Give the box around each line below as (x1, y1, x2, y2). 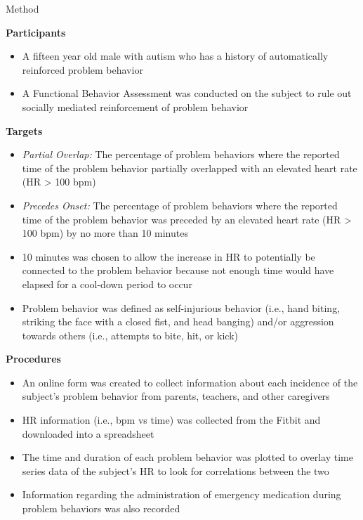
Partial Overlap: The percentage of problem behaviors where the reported (22, 147, 340, 162)
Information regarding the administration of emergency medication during (22, 487, 341, 502)
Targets (6, 123, 43, 138)
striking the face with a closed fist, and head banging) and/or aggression (22, 314, 334, 329)
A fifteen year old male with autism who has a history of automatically (22, 48, 329, 63)
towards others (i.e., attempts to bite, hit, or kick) (22, 327, 238, 342)
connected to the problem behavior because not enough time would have (22, 263, 334, 278)
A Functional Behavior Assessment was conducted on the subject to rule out (22, 86, 352, 100)
